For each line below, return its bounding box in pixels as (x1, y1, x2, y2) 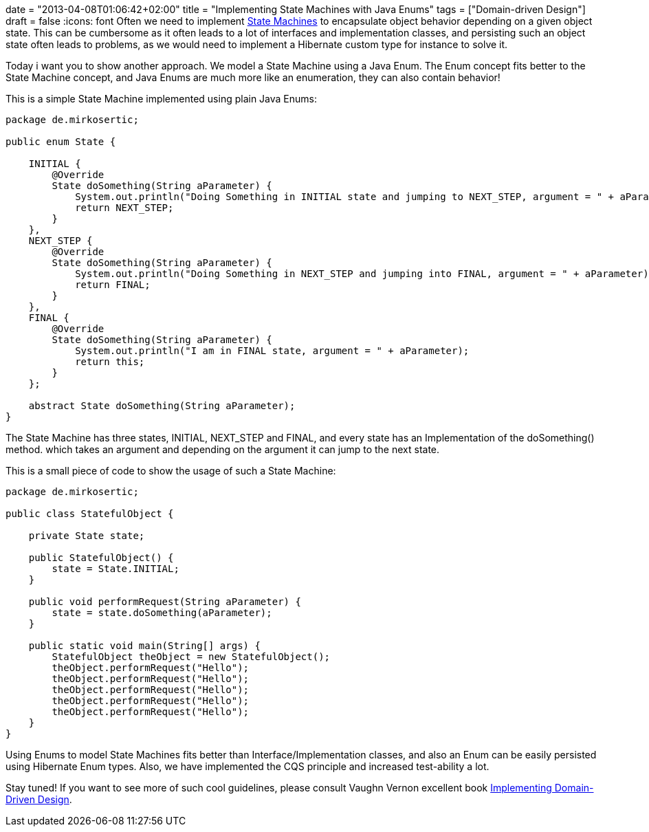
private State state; (28, 530, 145, 541)
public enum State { (5, 136, 116, 147)
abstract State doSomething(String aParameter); (28, 400, 296, 411)
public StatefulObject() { (28, 552, 174, 563)
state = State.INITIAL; (52, 563, 179, 574)
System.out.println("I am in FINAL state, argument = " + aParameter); (75, 345, 470, 356)
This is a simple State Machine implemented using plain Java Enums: (5, 93, 318, 105)
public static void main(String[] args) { (28, 640, 261, 651)
